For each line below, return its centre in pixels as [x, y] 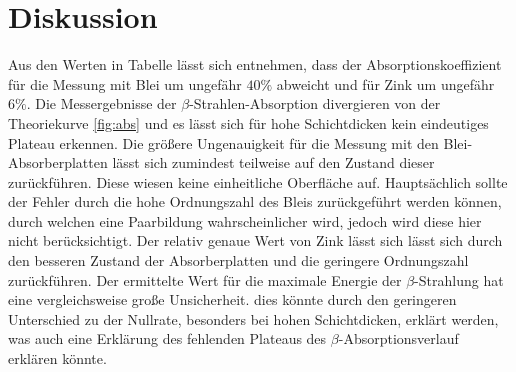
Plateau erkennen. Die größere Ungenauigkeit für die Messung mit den [223, 142]
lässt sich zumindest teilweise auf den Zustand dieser [273, 162]
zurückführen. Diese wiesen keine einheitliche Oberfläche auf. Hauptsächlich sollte [258, 181]
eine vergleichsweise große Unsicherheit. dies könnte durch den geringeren [232, 299]
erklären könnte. [57, 358]
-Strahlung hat [459, 279]
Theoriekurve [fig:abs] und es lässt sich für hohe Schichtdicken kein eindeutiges [248, 122]
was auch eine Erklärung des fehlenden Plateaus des [167, 338]
